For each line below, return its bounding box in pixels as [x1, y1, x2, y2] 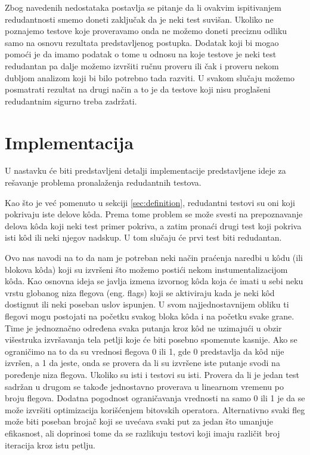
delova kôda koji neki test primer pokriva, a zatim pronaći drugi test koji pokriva [5, 219, 302, 232]
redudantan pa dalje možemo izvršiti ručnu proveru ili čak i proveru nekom [5, 59, 279, 72]
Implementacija [5, 130, 134, 154]
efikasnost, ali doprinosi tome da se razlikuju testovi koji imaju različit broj [5, 426, 280, 439]
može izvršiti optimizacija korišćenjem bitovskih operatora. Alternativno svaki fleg [5, 403, 305, 416]
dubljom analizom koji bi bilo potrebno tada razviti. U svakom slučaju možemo [5, 71, 294, 84]
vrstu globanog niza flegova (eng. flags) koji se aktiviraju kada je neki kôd [5, 286, 275, 299]
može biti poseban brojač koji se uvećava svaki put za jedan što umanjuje [5, 415, 273, 428]
